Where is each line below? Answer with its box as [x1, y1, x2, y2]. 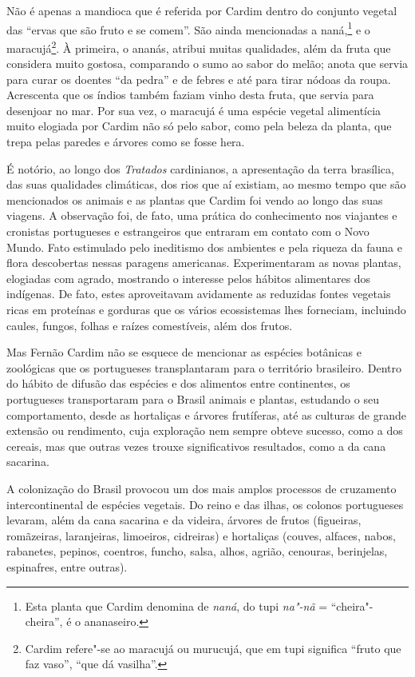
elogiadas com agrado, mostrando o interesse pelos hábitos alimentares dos [6, 269, 371, 286]
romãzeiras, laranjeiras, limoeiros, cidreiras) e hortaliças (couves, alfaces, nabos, [6, 527, 396, 544]
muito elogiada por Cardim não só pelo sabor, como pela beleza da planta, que [6, 117, 392, 134]
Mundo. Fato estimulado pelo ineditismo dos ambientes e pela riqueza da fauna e [6, 238, 402, 255]
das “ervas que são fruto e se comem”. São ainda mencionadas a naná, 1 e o [6, 18, 370, 38]
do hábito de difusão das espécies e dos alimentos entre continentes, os [6, 375, 350, 392]
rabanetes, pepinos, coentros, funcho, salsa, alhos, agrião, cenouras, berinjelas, [6, 543, 388, 560]
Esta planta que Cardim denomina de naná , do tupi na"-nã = [25, 597, 328, 614]
